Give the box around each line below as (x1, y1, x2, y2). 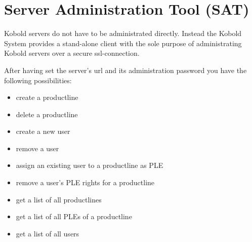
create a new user (16, 126, 70, 136)
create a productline (16, 92, 78, 102)
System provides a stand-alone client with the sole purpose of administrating (4, 38, 242, 48)
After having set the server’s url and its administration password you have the (4, 64, 247, 75)
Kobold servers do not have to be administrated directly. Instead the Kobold (4, 28, 242, 39)
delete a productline (16, 109, 78, 119)
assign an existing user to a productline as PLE (16, 160, 163, 170)
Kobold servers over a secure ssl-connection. (4, 48, 140, 58)
